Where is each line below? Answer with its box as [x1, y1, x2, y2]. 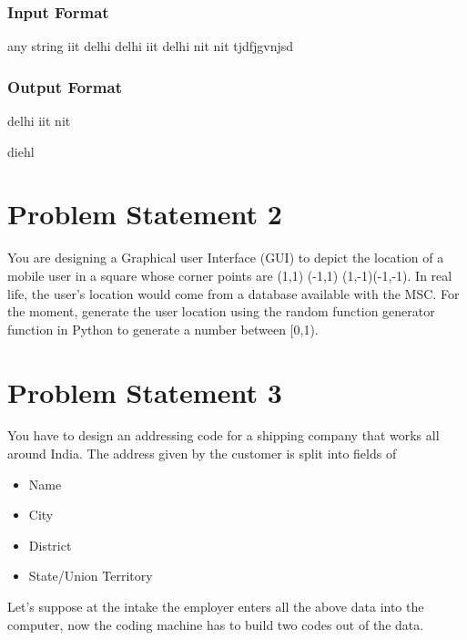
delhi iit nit [7, 111, 71, 130]
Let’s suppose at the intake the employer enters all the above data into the [7, 597, 424, 615]
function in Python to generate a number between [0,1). [7, 319, 319, 338]
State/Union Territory [28, 566, 153, 585]
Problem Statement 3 [7, 373, 282, 410]
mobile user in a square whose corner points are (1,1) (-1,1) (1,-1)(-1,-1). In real [7, 265, 452, 284]
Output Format [7, 75, 122, 98]
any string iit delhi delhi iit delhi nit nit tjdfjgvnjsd [7, 36, 294, 56]
